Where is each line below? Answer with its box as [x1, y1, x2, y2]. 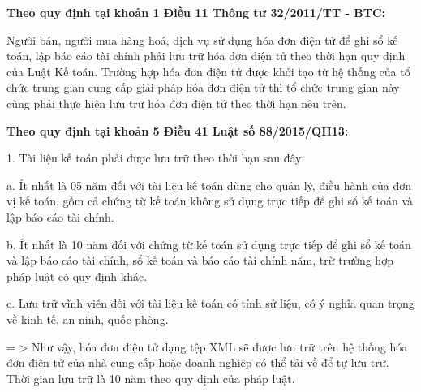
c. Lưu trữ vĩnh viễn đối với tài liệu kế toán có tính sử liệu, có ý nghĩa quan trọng [6, 295, 415, 312]
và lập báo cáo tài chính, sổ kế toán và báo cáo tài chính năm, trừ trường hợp [6, 252, 393, 269]
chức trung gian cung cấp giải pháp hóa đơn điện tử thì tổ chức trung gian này [6, 79, 400, 96]
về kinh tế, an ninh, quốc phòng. [6, 310, 169, 327]
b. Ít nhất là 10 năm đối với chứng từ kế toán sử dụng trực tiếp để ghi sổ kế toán [6, 235, 411, 252]
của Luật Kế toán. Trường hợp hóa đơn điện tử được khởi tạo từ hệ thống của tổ [6, 62, 410, 80]
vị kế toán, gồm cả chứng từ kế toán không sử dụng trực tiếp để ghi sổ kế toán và [6, 192, 414, 209]
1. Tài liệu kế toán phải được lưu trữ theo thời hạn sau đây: [6, 149, 305, 166]
